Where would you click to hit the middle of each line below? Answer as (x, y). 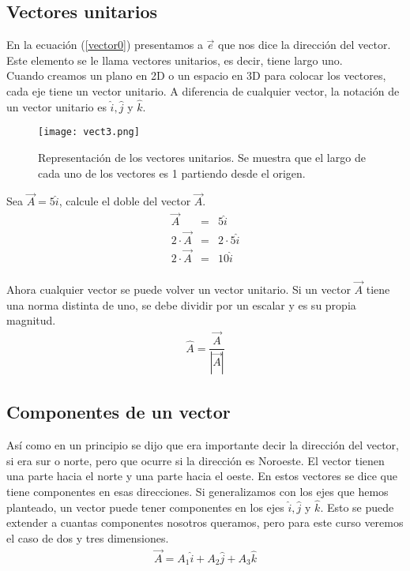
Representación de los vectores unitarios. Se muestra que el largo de (202, 158)
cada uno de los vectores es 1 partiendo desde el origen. (172, 173)
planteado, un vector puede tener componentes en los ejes (145, 507)
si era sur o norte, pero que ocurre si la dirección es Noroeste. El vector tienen (196, 460)
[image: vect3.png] (89, 132)
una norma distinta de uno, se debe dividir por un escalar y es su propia (181, 304)
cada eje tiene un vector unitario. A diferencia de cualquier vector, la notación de (203, 90)
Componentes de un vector (118, 412)
